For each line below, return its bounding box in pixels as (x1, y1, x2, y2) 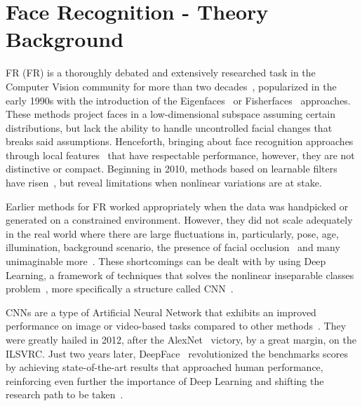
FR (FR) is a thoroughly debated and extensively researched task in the (6, 65, 316, 80)
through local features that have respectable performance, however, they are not (6, 147, 355, 162)
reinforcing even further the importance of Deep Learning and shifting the (6, 373, 324, 388)
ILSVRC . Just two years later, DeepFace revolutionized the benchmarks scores (6, 346, 349, 360)
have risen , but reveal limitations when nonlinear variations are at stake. (6, 175, 322, 190)
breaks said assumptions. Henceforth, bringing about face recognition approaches (6, 134, 354, 149)
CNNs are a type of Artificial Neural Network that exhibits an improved (6, 304, 316, 319)
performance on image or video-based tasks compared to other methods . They (6, 318, 347, 333)
